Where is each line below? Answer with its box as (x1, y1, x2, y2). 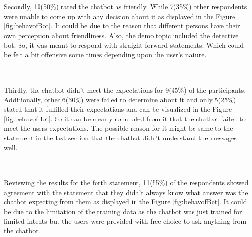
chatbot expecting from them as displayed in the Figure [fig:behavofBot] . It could (4, 197, 247, 207)
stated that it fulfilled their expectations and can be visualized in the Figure (4, 104, 232, 114)
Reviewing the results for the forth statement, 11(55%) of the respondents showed (4, 178, 249, 188)
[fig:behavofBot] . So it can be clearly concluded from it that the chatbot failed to (4, 113, 246, 123)
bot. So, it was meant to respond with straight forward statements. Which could (4, 39, 244, 50)
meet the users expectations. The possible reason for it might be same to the (4, 123, 233, 133)
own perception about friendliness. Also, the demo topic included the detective (4, 30, 239, 40)
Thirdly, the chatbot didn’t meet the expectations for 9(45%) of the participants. (4, 84, 246, 95)
